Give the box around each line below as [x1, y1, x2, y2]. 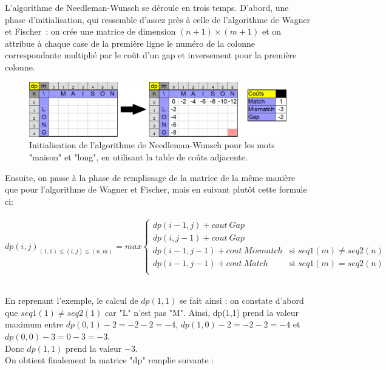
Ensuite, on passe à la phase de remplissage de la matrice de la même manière [5, 171, 296, 183]
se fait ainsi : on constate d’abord [179, 294, 304, 307]
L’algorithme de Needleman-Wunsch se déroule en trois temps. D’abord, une [5, 1, 289, 13]
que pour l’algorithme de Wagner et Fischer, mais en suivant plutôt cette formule [5, 183, 307, 196]
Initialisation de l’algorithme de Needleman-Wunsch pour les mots [29, 139, 275, 151]
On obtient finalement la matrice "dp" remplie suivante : [5, 354, 214, 366]
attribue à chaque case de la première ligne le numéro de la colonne [5, 36, 256, 49]
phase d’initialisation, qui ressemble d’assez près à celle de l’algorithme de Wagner [5, 13, 311, 26]
